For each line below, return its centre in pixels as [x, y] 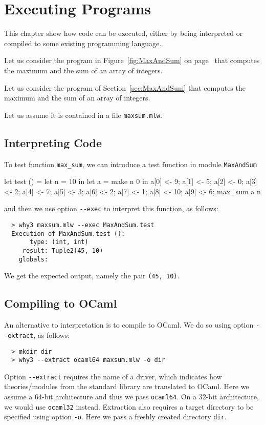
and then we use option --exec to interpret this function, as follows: [111, 208]
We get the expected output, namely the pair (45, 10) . [92, 276]
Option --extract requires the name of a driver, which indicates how [113, 376]
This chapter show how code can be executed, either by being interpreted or [124, 33]
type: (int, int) [59, 242]
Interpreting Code [53, 142]
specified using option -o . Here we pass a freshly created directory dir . [115, 417]
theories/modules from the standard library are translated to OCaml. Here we [127, 386]
